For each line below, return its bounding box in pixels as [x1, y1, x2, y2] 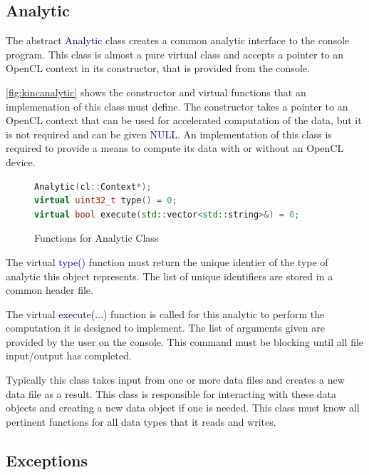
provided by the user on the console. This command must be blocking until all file [6, 334, 364, 349]
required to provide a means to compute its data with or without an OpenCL [6, 141, 344, 155]
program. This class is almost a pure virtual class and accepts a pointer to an [6, 46, 344, 61]
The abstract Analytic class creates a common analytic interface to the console [6, 33, 350, 48]
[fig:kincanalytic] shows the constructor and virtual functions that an [6, 84, 306, 99]
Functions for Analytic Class [34, 230, 159, 245]
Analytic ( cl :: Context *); [34, 181, 152, 192]
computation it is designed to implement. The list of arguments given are [6, 320, 325, 335]
